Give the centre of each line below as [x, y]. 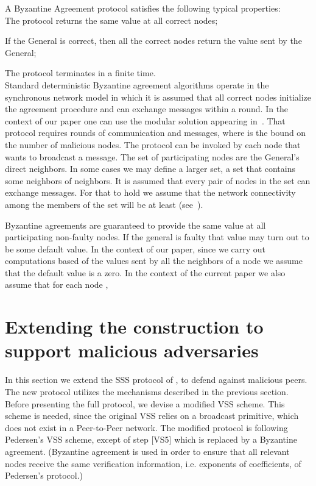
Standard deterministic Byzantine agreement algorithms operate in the [137, 84]
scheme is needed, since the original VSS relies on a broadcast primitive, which [152, 416]
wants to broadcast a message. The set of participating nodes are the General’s [152, 156]
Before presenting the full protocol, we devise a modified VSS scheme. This [145, 403]
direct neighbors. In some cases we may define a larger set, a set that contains [150, 169]
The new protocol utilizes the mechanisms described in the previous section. [147, 391]
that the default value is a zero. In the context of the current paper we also [145, 272]
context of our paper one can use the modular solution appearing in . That [145, 120]
